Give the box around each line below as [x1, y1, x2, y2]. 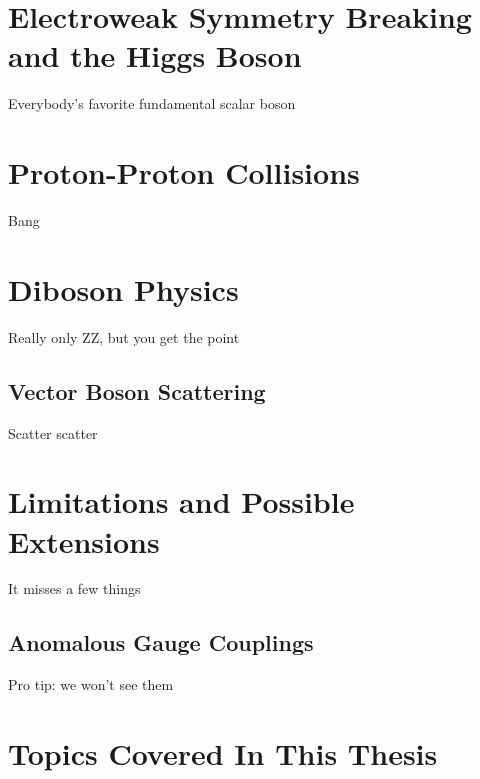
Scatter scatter [8, 422, 98, 443]
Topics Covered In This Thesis [8, 733, 438, 774]
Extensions [8, 520, 160, 561]
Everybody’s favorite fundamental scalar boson [8, 93, 296, 114]
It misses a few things [8, 578, 141, 599]
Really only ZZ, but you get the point [8, 326, 240, 347]
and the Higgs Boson [8, 35, 302, 76]
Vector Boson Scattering [8, 375, 266, 406]
